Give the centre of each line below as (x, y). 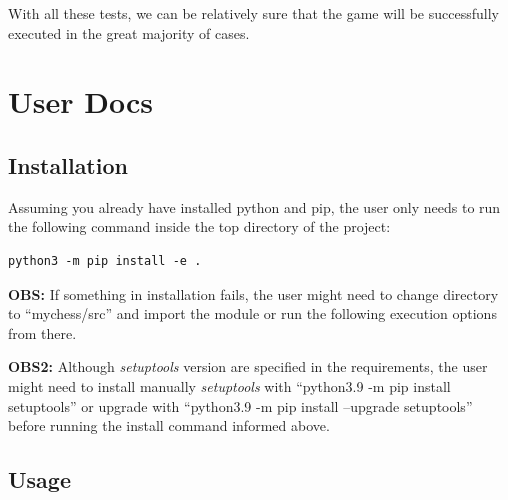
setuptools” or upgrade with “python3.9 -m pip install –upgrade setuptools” (240, 405)
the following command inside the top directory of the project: (199, 226)
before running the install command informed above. (169, 425)
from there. (42, 332)
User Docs (80, 101)
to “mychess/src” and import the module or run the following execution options (252, 313)
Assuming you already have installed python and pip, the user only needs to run (254, 206)
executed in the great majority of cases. (129, 32)
